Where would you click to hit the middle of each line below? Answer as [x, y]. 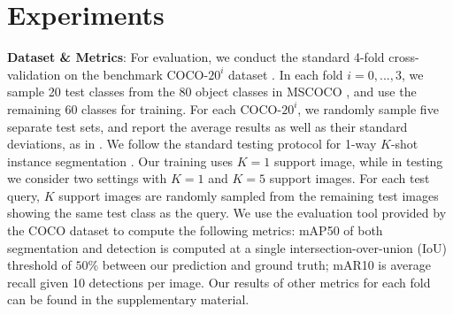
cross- [404, 57]
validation [34, 74]
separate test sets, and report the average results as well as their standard [207, 126]
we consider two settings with [87, 178]
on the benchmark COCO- [136, 74]
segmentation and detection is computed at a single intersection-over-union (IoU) [227, 247]
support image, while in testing [358, 161]
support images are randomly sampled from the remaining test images [249, 195]
